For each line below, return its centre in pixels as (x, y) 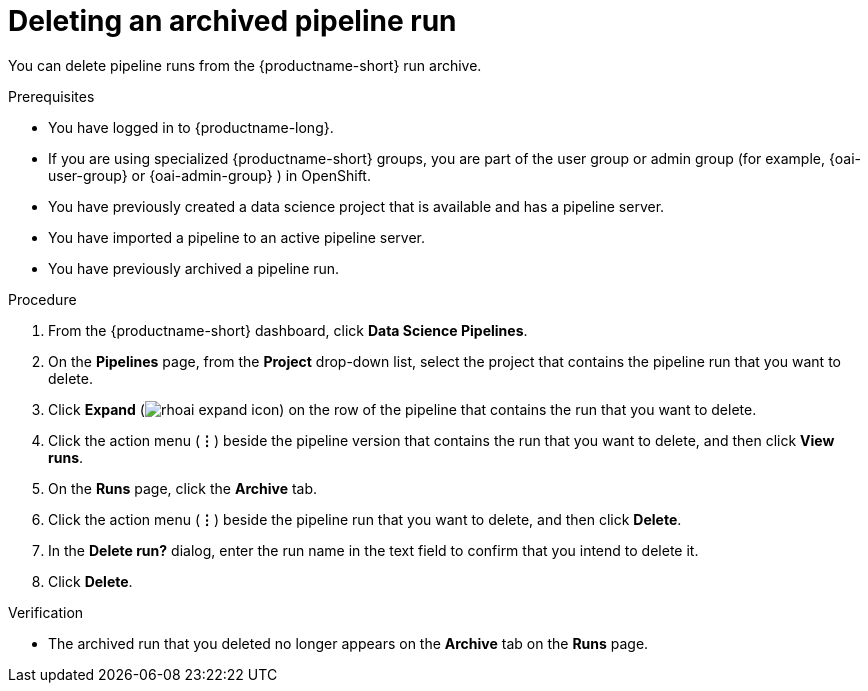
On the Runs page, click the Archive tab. (183, 488)
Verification (46, 612)
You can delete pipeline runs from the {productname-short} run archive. (245, 65)
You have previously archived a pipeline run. (194, 268)
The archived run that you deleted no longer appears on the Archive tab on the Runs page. (348, 643)
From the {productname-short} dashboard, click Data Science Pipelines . (288, 330)
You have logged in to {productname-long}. (191, 127)
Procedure (42, 299)
